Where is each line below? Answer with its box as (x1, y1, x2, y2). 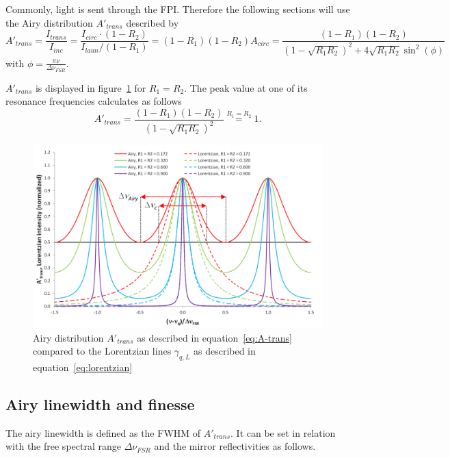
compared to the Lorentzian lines (33, 344, 172, 358)
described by (126, 15, 179, 29)
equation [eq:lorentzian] (33, 359, 133, 374)
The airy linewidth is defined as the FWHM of (5, 425, 201, 440)
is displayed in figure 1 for (35, 80, 146, 94)
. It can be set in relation (230, 425, 336, 440)
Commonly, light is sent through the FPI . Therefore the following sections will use (5, 2, 350, 16)
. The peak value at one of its (184, 80, 308, 94)
